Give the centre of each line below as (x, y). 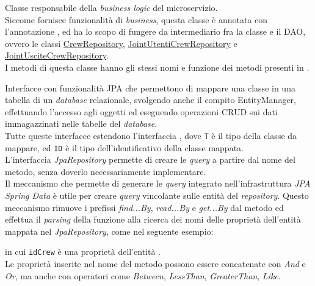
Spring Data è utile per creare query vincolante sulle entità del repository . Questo (157, 195)
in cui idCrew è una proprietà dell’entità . (83, 252)
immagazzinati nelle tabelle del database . (81, 123)
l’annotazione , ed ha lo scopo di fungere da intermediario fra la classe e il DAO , (155, 31)
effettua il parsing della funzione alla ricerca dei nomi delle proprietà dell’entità (153, 219)
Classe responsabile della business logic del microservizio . (111, 7)
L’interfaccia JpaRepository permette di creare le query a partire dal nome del (150, 159)
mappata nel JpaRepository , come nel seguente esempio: (109, 231)
